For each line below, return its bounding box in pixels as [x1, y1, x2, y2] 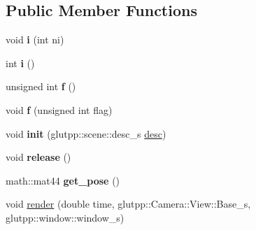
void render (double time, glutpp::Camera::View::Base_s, [6, 196, 251, 211]
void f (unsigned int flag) [6, 102, 113, 117]
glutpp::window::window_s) [6, 210, 125, 224]
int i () [6, 55, 35, 70]
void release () [6, 150, 71, 164]
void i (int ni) [6, 32, 64, 47]
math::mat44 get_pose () [6, 173, 120, 187]
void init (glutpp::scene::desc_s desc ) [6, 126, 166, 141]
